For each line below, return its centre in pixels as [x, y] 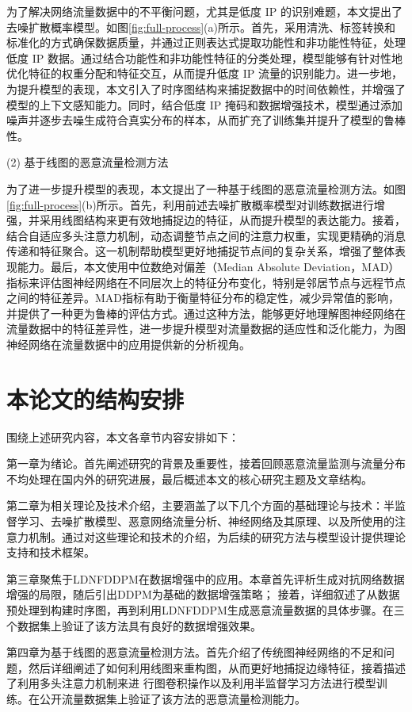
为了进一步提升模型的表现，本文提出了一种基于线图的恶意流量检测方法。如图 [206, 188]
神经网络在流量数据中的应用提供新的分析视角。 [128, 344]
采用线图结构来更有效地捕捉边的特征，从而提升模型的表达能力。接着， [222, 220]
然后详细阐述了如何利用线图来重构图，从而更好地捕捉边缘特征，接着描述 [217, 667]
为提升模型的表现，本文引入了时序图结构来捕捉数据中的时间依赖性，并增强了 [206, 88]
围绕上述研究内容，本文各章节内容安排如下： [123, 436]
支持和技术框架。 [51, 552]
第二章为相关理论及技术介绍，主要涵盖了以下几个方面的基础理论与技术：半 [200, 505]
